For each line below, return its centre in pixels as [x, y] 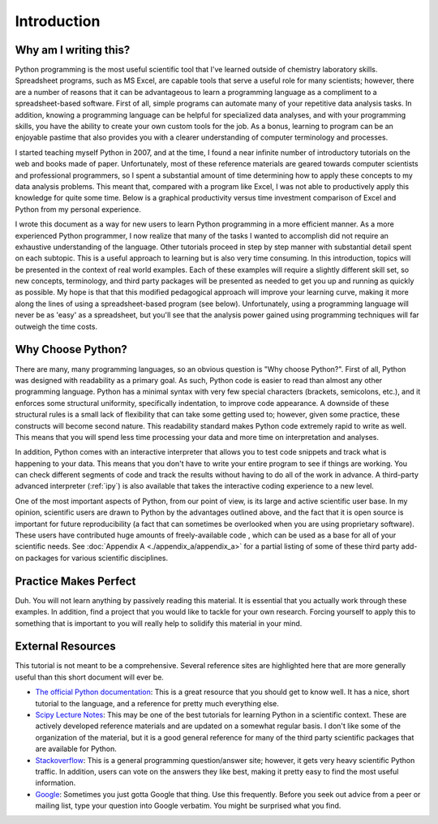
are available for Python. [76, 749]
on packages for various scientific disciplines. [92, 558]
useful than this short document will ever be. [89, 677]
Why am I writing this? [73, 50]
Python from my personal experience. [78, 209]
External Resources [66, 647]
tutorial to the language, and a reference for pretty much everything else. [157, 703]
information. [56, 783]
